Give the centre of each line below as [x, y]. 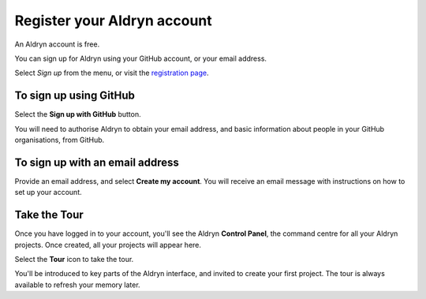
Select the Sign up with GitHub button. [78, 114]
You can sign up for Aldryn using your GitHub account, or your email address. [141, 58]
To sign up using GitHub [75, 96]
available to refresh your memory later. [78, 285]
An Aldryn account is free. [57, 44]
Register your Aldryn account [113, 21]
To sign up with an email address [97, 162]
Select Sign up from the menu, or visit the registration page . [112, 73]
